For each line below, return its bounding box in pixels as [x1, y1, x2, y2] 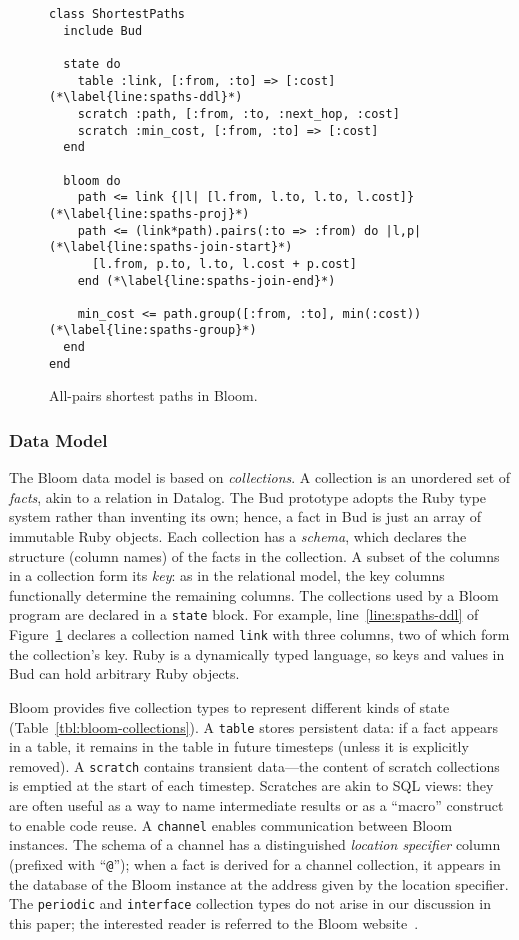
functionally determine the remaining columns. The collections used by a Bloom [9, 584, 499, 605]
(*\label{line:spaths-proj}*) [49, 206, 250, 221]
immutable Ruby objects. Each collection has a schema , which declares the [9, 526, 467, 547]
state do [63, 56, 121, 71]
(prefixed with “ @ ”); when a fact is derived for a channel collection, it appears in [9, 853, 501, 874]
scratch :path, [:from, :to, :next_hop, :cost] [77, 106, 400, 121]
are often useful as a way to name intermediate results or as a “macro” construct [9, 795, 504, 815]
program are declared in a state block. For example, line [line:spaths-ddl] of [9, 604, 479, 625]
